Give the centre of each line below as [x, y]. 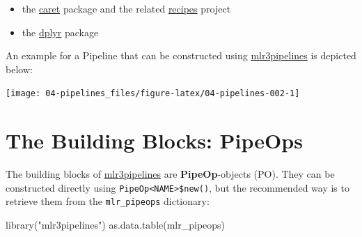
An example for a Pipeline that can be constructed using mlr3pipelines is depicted [181, 55]
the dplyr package [60, 32]
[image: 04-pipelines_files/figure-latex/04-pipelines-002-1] [153, 94]
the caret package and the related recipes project [126, 8]
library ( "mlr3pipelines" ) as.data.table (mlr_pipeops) [116, 225]
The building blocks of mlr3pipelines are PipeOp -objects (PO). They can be [170, 174]
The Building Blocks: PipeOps [154, 140]
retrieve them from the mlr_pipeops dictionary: [108, 201]
